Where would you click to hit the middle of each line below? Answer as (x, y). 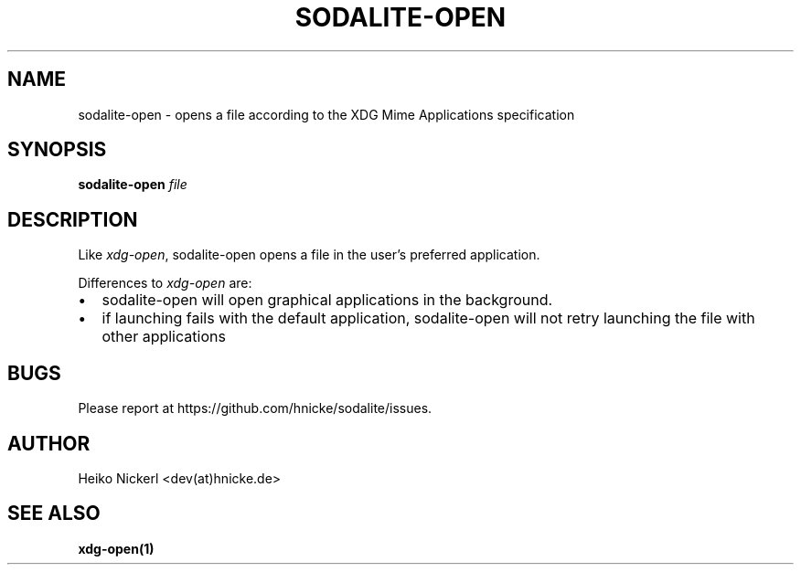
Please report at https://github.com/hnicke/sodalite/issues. (255, 408)
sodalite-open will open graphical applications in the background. (327, 300)
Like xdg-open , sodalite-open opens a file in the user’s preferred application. (309, 255)
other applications (164, 337)
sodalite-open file (133, 185)
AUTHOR (49, 443)
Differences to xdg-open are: (165, 283)
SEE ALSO (54, 514)
